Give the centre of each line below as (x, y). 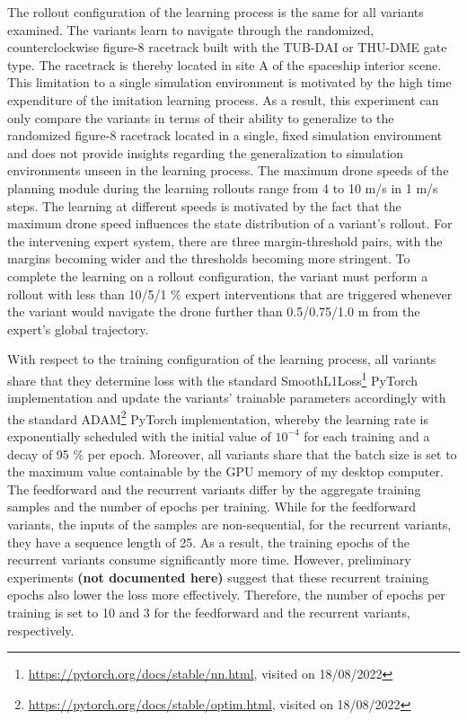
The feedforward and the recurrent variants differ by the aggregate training (214, 489)
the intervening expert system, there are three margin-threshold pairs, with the (225, 240)
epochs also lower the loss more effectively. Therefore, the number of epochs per (226, 595)
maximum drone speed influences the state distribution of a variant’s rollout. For (230, 223)
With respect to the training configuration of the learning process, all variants (222, 359)
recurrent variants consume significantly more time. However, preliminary (209, 560)
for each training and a (367, 436)
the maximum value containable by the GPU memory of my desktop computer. (225, 471)
